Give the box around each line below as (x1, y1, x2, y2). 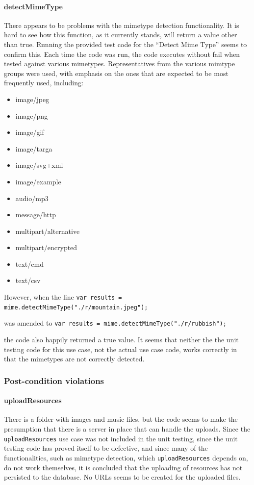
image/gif (15, 127, 44, 137)
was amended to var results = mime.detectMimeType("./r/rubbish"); (4, 318, 227, 328)
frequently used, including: (4, 77, 83, 88)
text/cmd (15, 258, 44, 269)
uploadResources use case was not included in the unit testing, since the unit (4, 433, 238, 443)
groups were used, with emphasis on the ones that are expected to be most (4, 68, 229, 78)
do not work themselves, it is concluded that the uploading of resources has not (4, 462, 243, 472)
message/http (15, 209, 56, 220)
